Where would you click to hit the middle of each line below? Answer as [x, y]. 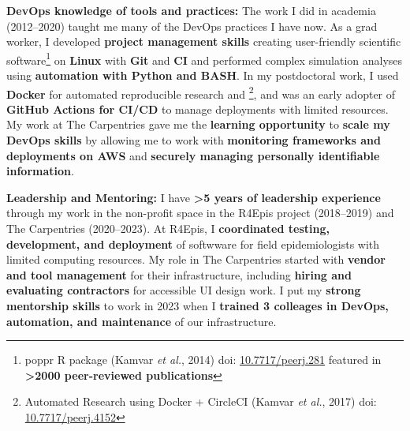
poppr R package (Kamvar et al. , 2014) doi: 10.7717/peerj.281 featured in [203, 360]
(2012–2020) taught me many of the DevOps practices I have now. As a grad [192, 26]
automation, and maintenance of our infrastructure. [142, 321]
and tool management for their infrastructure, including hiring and [179, 274]
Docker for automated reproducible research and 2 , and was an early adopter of [201, 92]
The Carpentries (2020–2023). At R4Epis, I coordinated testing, [168, 229]
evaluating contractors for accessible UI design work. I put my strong [184, 290]
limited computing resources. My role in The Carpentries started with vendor [196, 259]
